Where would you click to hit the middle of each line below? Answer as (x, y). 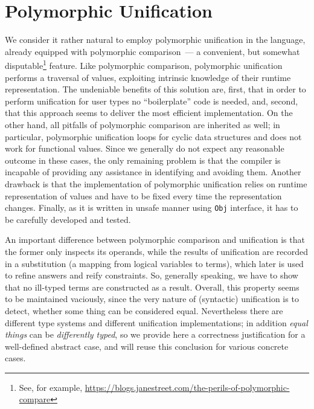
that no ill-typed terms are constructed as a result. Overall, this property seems (152, 287)
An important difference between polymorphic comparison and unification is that (155, 240)
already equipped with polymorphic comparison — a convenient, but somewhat (152, 51)
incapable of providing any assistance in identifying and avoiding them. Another (153, 172)
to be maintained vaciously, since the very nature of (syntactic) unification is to (152, 299)
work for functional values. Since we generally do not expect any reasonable (145, 148)
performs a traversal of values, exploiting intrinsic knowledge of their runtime (148, 77)
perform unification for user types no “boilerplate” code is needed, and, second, (152, 101)
